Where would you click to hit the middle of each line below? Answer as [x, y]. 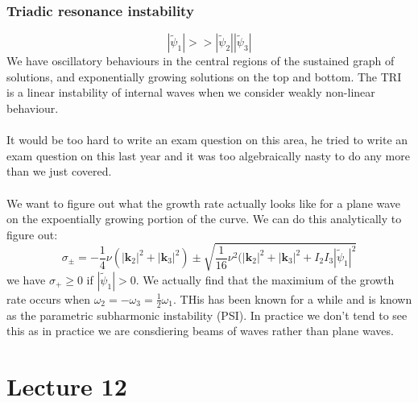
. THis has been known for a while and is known [292, 298]
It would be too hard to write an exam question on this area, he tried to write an [207, 140]
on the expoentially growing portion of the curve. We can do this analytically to [204, 219]
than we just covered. [59, 171]
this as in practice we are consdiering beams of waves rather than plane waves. [200, 331]
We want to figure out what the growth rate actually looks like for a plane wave [204, 203]
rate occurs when [48, 298]
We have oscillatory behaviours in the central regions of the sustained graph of [201, 61]
